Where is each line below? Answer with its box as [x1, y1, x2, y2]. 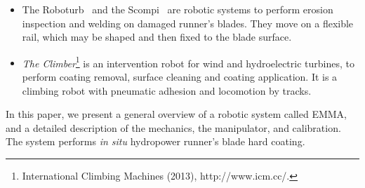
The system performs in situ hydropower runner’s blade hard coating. [6, 134, 305, 149]
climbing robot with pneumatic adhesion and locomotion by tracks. [22, 83, 312, 98]
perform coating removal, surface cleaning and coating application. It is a [22, 69, 338, 84]
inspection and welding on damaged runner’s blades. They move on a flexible [22, 15, 354, 30]
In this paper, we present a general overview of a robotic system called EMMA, [6, 107, 347, 121]
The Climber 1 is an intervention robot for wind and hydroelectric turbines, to [22, 53, 354, 70]
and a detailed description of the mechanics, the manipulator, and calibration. [6, 120, 341, 135]
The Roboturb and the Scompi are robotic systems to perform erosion [22, 2, 333, 16]
